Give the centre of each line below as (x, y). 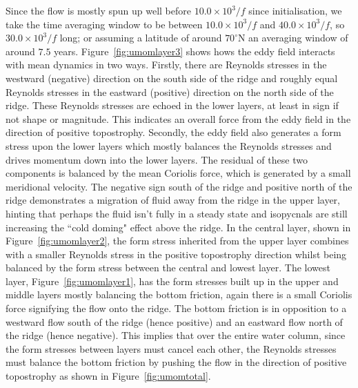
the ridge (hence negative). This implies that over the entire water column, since (176, 335)
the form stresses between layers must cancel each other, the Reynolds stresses (171, 348)
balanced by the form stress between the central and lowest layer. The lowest (168, 268)
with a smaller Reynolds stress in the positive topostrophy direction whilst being (176, 254)
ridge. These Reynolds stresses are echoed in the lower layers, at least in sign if (172, 105)
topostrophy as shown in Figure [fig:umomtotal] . (108, 376)
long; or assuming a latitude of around (141, 38)
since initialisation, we (295, 10)
